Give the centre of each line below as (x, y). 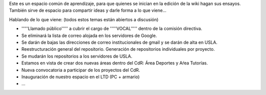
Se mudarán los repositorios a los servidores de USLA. (77, 56)
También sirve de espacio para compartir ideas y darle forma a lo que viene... (88, 10)
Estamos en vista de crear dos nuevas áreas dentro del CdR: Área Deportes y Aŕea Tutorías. (115, 63)
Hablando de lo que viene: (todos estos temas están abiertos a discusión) (84, 19)
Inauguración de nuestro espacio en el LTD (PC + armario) (81, 77)
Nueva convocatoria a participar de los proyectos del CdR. (81, 70)
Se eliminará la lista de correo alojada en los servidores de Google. (89, 35)
